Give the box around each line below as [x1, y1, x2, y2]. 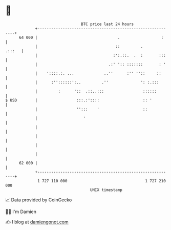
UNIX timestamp [90, 187, 123, 193]
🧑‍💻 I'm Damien [5, 208, 37, 215]
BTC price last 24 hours [81, 22, 134, 27]
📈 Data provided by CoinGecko [5, 197, 72, 203]
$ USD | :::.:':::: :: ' [5, 97, 153, 103]
